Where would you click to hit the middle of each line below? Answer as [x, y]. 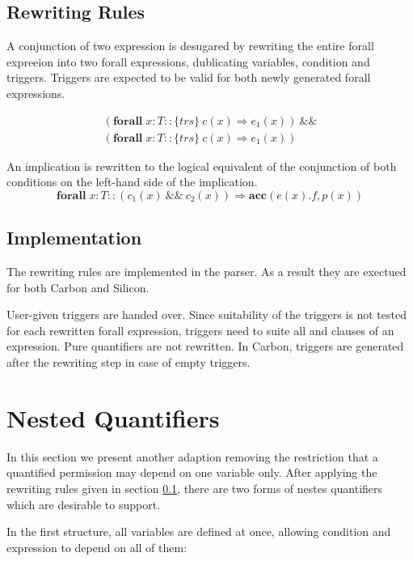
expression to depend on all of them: [97, 547]
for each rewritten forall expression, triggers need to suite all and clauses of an [200, 330]
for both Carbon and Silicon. [78, 287]
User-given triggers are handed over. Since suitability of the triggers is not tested [206, 314]
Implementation [74, 238]
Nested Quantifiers [113, 417]
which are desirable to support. [84, 504]
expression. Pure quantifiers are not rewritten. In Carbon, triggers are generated [205, 346]
